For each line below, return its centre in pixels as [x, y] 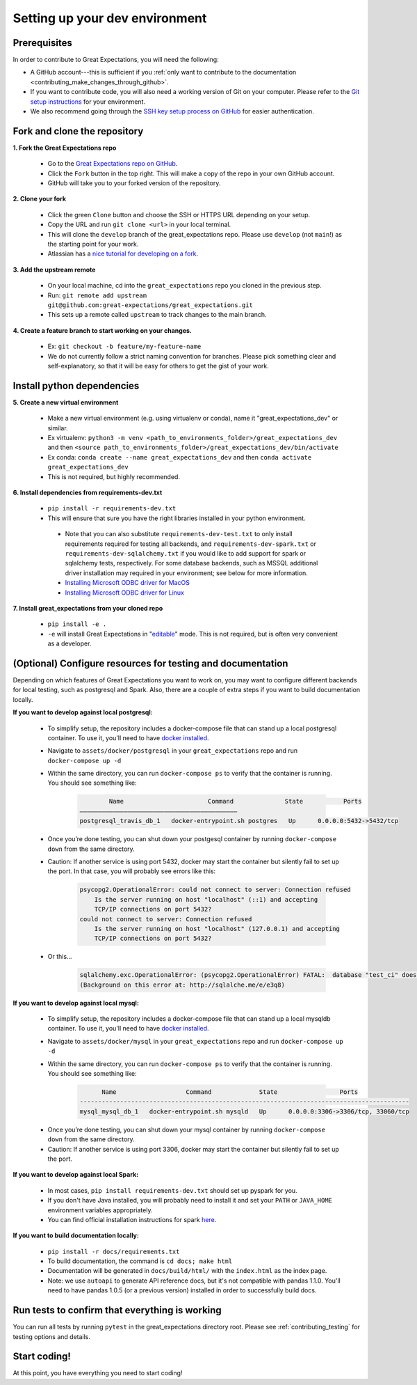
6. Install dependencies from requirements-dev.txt [88, 492]
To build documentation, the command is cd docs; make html [140, 1261]
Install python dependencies [76, 385]
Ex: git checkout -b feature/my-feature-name [124, 346]
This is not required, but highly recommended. [114, 476]
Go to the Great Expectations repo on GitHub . [113, 164]
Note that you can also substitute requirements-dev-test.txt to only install [179, 534]
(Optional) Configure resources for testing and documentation [150, 663]
